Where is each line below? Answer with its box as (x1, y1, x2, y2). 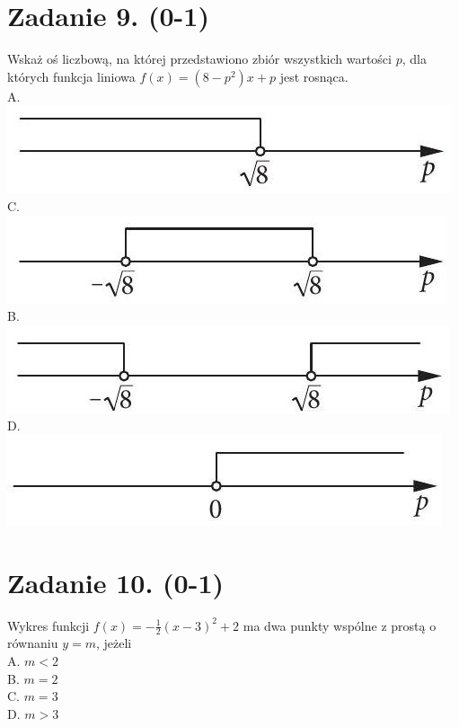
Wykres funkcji (7, 616, 90, 634)
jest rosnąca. (279, 66, 349, 85)
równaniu (7, 634, 58, 652)
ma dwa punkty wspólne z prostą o (243, 616, 437, 634)
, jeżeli (95, 634, 132, 652)
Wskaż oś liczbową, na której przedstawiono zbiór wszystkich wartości (7, 49, 392, 68)
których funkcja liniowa (7, 66, 136, 85)
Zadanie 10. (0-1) (7, 563, 224, 600)
